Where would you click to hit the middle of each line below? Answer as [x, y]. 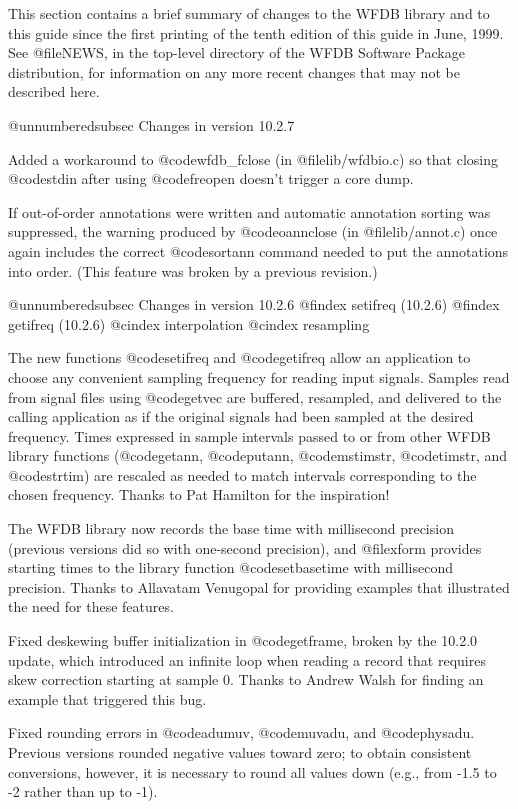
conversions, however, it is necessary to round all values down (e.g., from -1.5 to [252, 771]
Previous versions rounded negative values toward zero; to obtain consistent [240, 752]
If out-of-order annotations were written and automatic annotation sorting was [249, 211]
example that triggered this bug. [107, 698]
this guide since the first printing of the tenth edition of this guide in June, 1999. [256, 32]
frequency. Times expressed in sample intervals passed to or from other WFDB [249, 435]
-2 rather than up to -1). [83, 791]
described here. [54, 91]
